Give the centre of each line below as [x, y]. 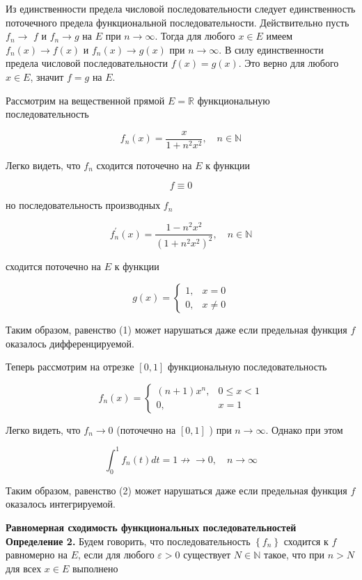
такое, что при [294, 555]
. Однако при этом [304, 429]
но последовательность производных [83, 205]
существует [207, 555]
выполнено [95, 568]
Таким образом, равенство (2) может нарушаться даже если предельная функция [176, 490]
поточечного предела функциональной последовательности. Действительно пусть [178, 22]
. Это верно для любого [289, 63]
